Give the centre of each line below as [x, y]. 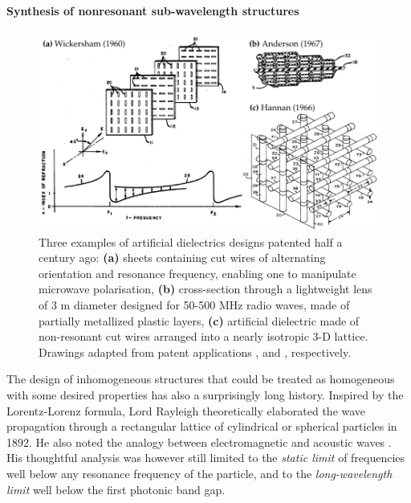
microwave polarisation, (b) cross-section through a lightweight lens [205, 289]
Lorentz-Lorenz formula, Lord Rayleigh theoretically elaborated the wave [186, 410]
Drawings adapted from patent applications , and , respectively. [195, 352]
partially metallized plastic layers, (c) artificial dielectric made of [199, 320]
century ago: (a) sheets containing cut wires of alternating [182, 258]
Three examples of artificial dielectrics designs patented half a [191, 241]
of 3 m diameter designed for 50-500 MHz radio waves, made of [194, 305]
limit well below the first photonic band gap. [116, 489]
